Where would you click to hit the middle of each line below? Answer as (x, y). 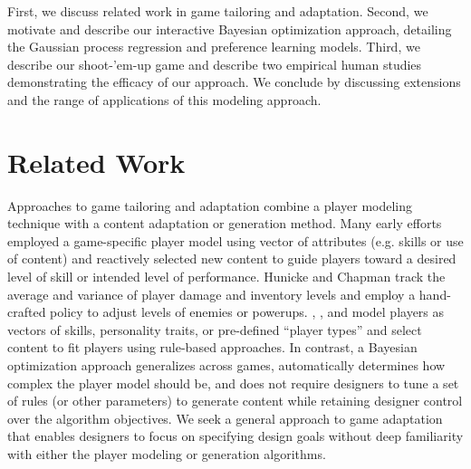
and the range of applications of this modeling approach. (164, 99)
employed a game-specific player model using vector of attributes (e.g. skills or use (235, 240)
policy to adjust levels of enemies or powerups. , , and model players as (247, 312)
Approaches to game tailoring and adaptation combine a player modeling (210, 205)
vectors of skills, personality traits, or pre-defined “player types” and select (215, 329)
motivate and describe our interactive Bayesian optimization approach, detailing (230, 29)
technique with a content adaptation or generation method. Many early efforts (225, 223)
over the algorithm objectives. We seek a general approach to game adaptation (225, 418)
